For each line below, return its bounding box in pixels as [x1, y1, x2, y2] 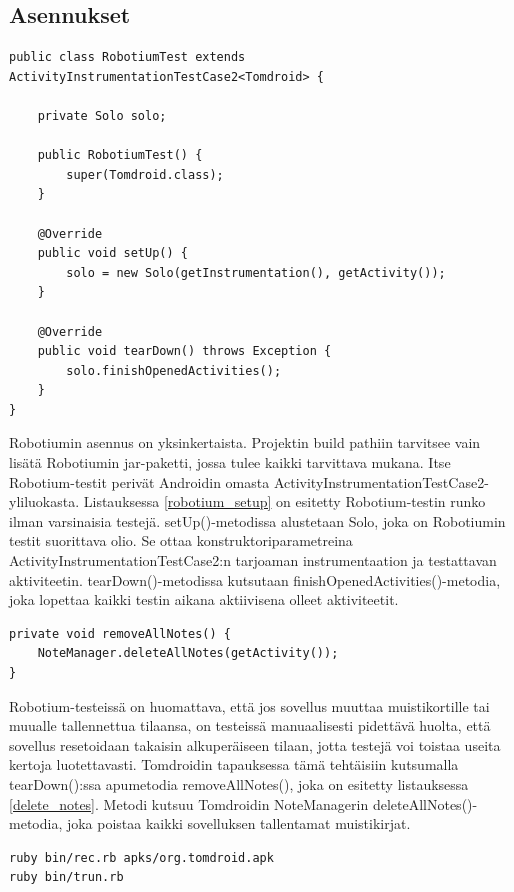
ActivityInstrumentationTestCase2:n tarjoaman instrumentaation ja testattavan [9, 550, 497, 571]
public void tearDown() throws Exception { [37, 344, 332, 359]
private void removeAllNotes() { [9, 626, 231, 641]
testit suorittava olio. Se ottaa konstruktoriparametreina [9, 530, 353, 551]
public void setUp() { [37, 246, 188, 261]
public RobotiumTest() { [37, 148, 203, 163]
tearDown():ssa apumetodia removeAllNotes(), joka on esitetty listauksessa [9, 773, 469, 794]
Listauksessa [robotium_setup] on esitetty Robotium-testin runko [83, 491, 486, 512]
